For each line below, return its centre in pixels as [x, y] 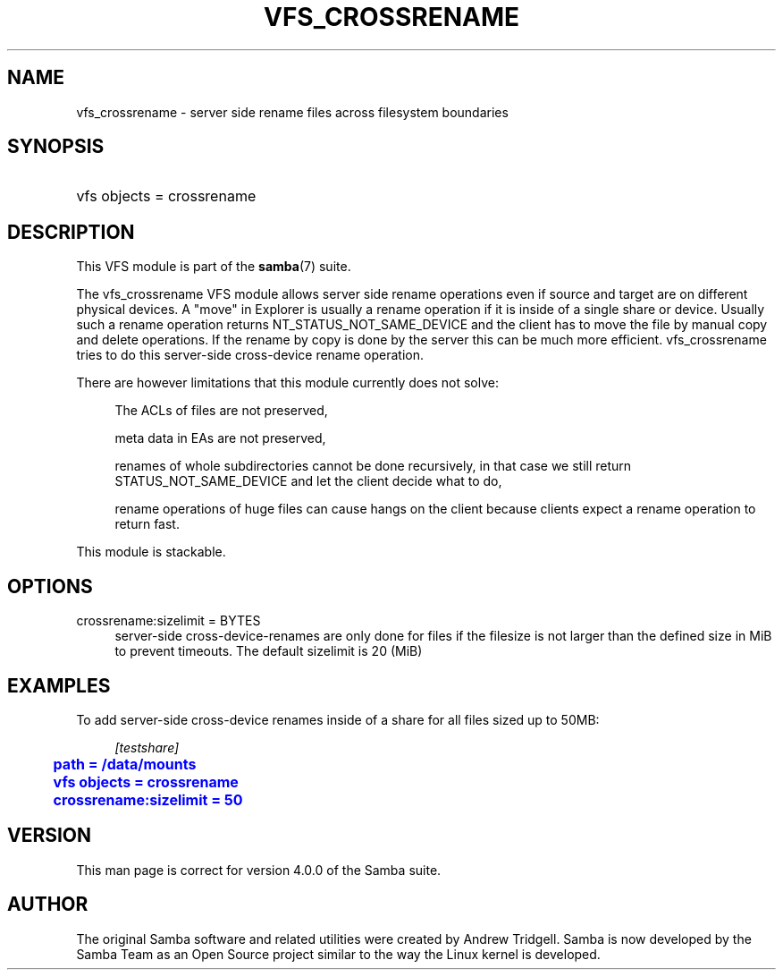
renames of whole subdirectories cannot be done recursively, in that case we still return [373, 466]
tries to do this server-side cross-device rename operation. [250, 355]
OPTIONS [50, 586]
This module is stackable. [151, 552]
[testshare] [147, 747]
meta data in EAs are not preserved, [220, 438]
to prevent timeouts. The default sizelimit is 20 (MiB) [269, 651]
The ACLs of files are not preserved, [221, 411]
